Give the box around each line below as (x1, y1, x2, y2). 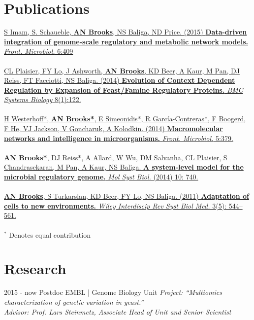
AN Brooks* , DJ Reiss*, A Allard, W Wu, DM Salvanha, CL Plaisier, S (4, 152, 227, 162)
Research (4, 258, 66, 279)
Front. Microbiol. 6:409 (4, 46, 73, 56)
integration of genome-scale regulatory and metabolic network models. (4, 36, 248, 46)
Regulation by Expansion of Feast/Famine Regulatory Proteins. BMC (4, 84, 243, 95)
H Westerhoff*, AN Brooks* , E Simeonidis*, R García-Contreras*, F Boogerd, (4, 113, 246, 124)
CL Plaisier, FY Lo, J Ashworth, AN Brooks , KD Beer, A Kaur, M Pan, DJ (4, 65, 240, 75)
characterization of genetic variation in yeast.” (4, 296, 144, 307)
